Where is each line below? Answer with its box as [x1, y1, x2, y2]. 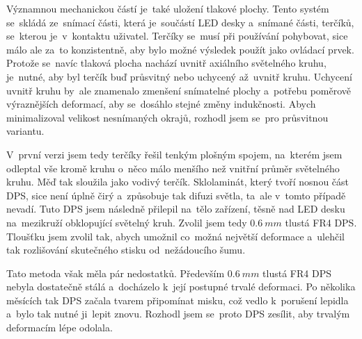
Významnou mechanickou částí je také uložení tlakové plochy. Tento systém [6, 1, 329, 15]
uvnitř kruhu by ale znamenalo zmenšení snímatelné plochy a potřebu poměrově [6, 83, 351, 97]
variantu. [6, 124, 45, 138]
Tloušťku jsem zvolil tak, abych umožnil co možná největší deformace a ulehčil [6, 229, 345, 243]
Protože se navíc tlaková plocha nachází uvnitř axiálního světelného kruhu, [6, 56, 326, 70]
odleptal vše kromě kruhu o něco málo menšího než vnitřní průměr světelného [6, 160, 340, 175]
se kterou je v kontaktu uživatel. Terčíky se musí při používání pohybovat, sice [6, 28, 348, 43]
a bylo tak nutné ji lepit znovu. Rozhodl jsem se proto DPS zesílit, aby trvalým [6, 306, 350, 321]
